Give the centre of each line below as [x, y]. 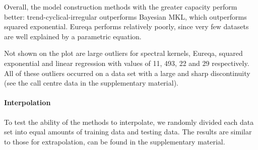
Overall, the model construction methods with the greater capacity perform [121, 7]
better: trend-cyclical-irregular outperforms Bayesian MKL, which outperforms [125, 16]
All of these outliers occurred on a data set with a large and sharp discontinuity [127, 73]
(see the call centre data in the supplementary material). [91, 83]
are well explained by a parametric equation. [73, 36]
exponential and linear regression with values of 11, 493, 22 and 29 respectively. [127, 63]
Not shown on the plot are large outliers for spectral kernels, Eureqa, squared [123, 53]
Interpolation [27, 102]
